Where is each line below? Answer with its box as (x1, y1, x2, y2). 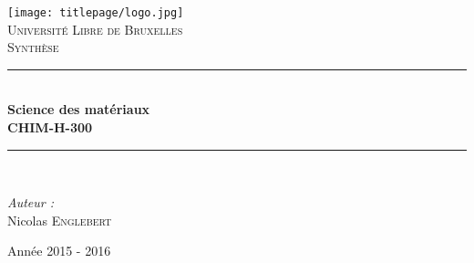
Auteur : (7, 193, 55, 212)
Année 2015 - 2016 (7, 241, 111, 260)
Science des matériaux (7, 100, 150, 119)
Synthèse (7, 37, 59, 57)
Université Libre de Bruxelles (7, 19, 183, 38)
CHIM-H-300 (7, 118, 93, 137)
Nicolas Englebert (7, 210, 112, 229)
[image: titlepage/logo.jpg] (7, 6, 184, 19)
